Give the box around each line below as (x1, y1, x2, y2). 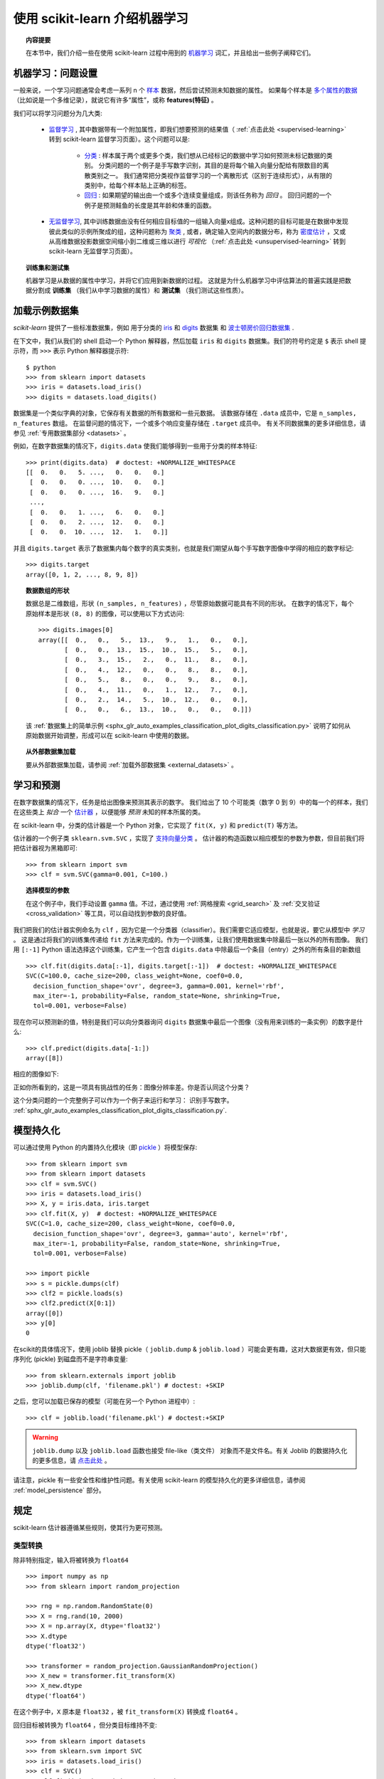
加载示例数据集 (13, 305, 79, 317)
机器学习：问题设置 (13, 67, 97, 79)
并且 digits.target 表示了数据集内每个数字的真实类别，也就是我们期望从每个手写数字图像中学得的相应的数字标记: (13, 544, 354, 552)
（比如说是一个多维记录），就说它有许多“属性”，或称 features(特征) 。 (13, 96, 218, 105)
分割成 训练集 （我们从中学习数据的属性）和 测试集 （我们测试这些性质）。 (31, 286, 248, 295)
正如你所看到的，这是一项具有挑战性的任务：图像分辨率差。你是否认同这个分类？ (13, 1082, 250, 1092)
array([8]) (26, 1054, 64, 1062)
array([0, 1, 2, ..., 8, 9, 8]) (26, 570, 139, 579)
